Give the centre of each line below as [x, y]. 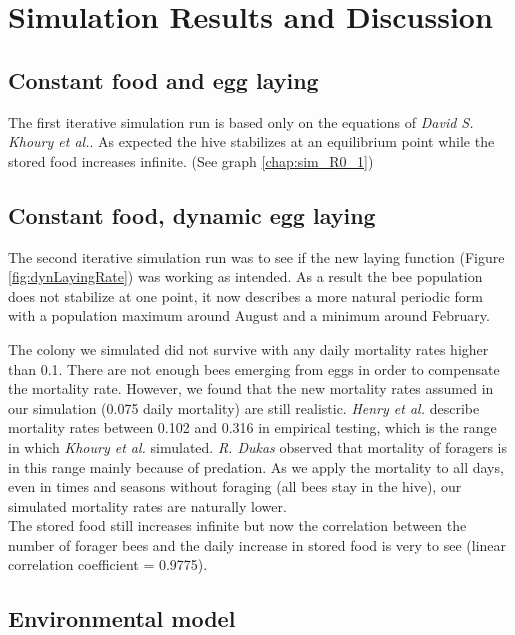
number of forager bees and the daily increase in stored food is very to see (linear [257, 544]
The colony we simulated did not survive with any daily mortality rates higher [248, 348]
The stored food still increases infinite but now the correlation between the [237, 525]
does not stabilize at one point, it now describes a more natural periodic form [245, 295]
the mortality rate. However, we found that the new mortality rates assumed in [251, 388]
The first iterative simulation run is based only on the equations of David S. [241, 121]
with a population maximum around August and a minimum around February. [249, 315]
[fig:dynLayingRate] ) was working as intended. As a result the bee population [245, 276]
